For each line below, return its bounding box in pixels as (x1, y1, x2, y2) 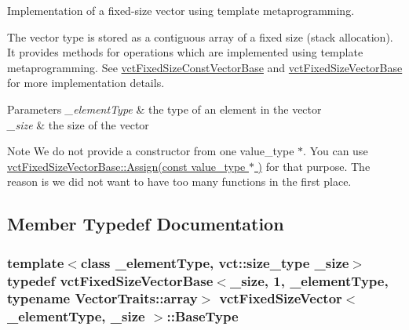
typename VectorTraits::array (7, 288, 198, 308)
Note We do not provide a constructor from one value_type (7, 143, 294, 159)
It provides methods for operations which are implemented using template (7, 44, 363, 60)
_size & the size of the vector (7, 116, 149, 132)
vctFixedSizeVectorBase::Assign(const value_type (7, 158, 246, 174)
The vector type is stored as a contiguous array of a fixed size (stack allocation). (7, 28, 393, 45)
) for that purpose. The (257, 158, 371, 174)
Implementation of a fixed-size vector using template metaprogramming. (7, 2, 355, 18)
